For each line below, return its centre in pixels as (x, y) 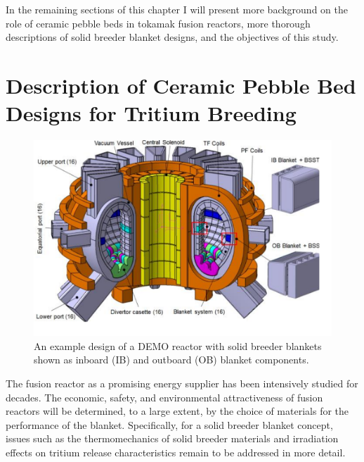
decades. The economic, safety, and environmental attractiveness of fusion (164, 397)
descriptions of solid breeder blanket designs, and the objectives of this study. (172, 37)
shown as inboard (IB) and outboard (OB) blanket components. (171, 360)
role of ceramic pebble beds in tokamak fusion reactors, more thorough (158, 23)
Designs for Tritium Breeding (151, 113)
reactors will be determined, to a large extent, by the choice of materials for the (177, 411)
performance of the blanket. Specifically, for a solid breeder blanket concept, (169, 424)
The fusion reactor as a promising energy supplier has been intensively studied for (182, 383)
